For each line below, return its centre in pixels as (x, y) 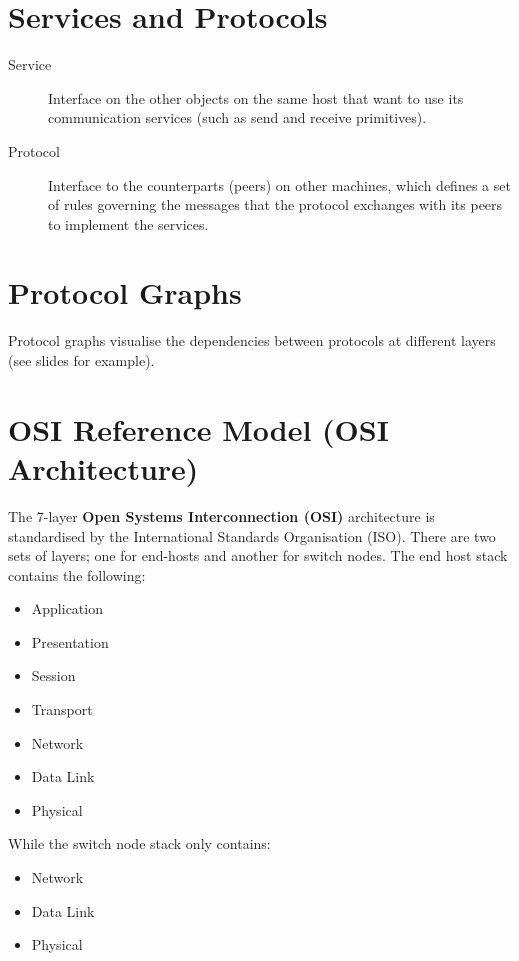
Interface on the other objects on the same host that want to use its (256, 97)
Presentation (70, 641)
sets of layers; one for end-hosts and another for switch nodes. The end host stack (258, 555)
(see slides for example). (81, 360)
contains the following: (77, 574)
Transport (62, 709)
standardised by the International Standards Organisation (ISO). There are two (252, 535)
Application (67, 608)
